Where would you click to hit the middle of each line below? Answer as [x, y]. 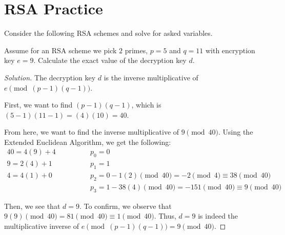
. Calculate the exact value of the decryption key [110, 60]
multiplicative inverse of [42, 226]
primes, [136, 50]
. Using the [236, 132]
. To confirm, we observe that [125, 206]
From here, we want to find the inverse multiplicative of [92, 132]
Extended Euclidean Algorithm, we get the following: [88, 142]
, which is [146, 105]
